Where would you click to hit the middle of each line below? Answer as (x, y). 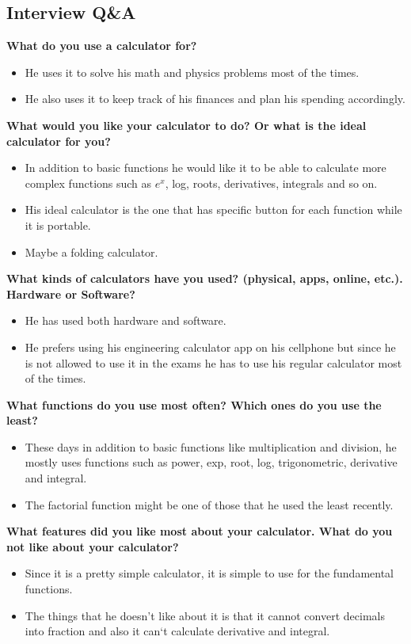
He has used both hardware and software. (126, 320)
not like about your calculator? (93, 546)
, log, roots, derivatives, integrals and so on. (271, 183)
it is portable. (58, 225)
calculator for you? (59, 141)
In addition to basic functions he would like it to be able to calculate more (205, 168)
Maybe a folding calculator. (91, 252)
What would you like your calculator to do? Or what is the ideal (186, 125)
